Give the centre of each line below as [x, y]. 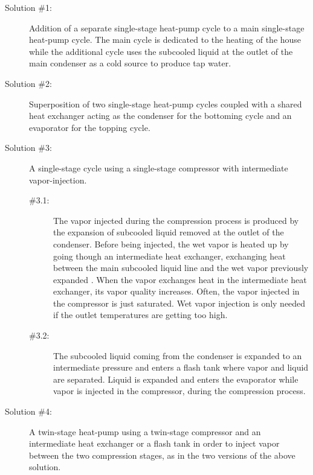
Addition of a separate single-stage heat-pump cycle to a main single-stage [167, 27]
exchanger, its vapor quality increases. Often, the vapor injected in [176, 291]
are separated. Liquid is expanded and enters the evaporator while [176, 379]
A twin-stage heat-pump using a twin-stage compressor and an [145, 431]
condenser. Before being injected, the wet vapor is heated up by [171, 244]
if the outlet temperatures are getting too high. [140, 315]
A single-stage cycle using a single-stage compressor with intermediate [159, 167]
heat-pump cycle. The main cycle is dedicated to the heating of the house [165, 40]
